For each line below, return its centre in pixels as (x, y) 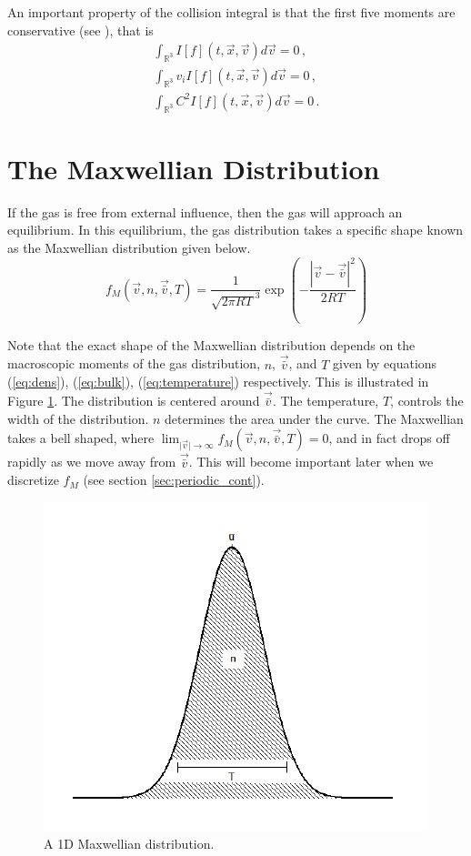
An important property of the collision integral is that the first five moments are (231, 12)
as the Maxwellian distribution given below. (129, 247)
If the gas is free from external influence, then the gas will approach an (205, 211)
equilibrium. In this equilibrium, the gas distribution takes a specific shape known (235, 230)
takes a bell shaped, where (81, 438)
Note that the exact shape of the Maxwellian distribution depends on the (211, 344)
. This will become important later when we (311, 462)
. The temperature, (326, 401)
